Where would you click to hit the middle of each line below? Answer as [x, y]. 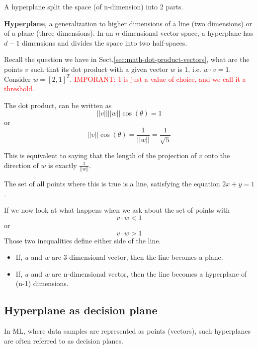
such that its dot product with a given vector [99, 69]
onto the [217, 155]
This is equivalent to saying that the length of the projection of [100, 155]
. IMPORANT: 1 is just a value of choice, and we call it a [158, 79]
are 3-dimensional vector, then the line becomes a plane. [137, 257]
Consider [17, 79]
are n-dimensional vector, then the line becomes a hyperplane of [149, 273]
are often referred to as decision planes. [64, 340]
